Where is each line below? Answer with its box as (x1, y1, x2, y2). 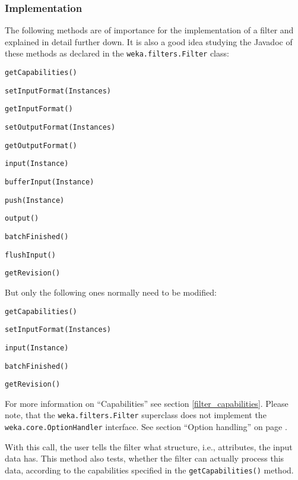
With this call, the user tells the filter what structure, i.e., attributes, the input (5, 440, 293, 453)
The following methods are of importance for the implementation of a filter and (5, 24, 294, 36)
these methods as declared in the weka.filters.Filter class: (5, 47, 229, 59)
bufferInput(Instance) (5, 178, 94, 186)
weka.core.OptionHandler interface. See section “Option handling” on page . (5, 421, 287, 433)
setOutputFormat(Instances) (5, 123, 116, 132)
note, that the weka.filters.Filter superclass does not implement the (5, 409, 267, 421)
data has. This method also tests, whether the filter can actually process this (5, 452, 284, 465)
